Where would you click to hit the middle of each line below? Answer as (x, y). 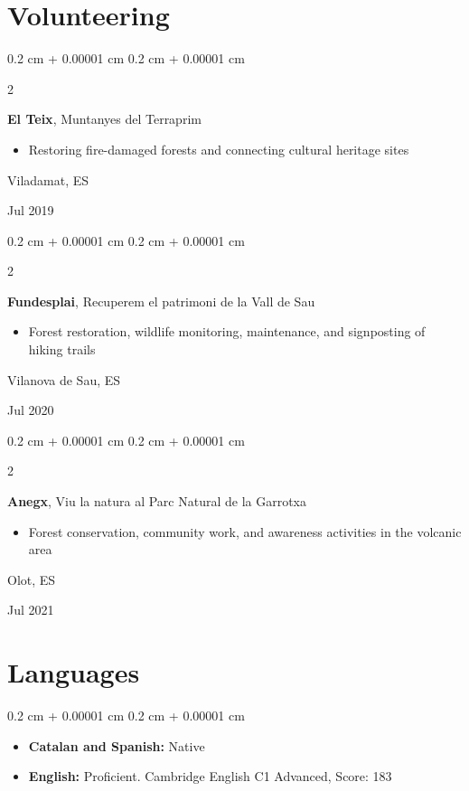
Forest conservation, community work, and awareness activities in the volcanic (245, 531)
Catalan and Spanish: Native (117, 745)
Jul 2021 (31, 610)
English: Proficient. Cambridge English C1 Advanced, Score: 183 (210, 776)
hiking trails (62, 349)
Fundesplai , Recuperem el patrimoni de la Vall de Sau (161, 301)
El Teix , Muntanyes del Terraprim (104, 119)
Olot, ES (32, 579)
